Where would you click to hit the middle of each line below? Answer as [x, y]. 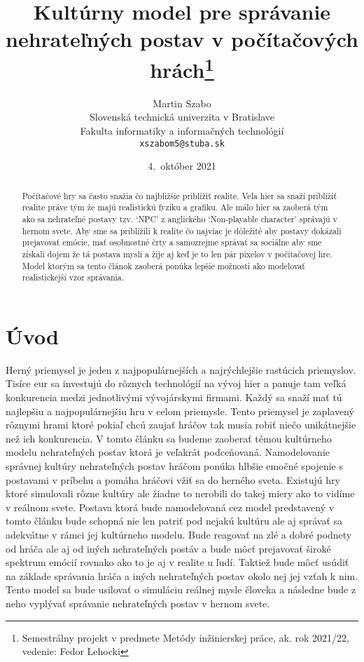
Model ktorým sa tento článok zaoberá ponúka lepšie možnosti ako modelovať [163, 265]
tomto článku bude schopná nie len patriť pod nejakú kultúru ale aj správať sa [174, 521]
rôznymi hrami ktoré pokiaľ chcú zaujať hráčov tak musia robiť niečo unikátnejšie [181, 425]
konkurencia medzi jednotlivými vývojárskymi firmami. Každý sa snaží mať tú [174, 397]
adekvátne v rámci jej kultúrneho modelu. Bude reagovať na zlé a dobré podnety [179, 534]
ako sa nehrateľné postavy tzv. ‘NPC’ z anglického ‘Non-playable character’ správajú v [180, 218]
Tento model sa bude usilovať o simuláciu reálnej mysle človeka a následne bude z [181, 589]
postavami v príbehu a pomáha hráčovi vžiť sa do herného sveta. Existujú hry [173, 479]
